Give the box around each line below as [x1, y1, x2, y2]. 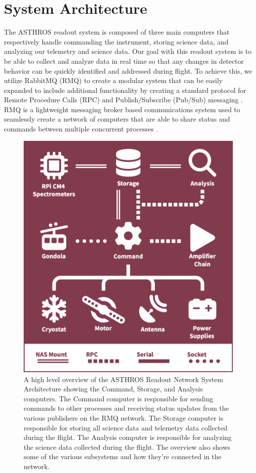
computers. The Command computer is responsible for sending [24, 393, 213, 403]
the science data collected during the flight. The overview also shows [24, 441, 230, 452]
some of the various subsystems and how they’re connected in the [24, 451, 221, 462]
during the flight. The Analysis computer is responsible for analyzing [24, 432, 232, 442]
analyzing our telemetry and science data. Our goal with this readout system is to [4, 46, 252, 56]
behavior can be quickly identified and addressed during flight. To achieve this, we [4, 65, 253, 76]
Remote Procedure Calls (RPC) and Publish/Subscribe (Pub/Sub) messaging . [4, 94, 243, 105]
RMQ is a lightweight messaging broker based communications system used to [4, 104, 240, 114]
